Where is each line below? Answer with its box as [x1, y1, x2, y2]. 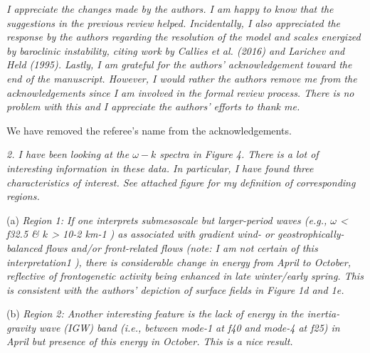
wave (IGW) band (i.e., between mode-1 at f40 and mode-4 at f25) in [38, 320, 340, 334]
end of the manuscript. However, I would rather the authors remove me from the [6, 70, 357, 85]
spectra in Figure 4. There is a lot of [159, 147, 319, 162]
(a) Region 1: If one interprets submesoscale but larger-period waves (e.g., [6, 212, 327, 227]
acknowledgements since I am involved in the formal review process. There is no [6, 85, 354, 100]
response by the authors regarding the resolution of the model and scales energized [6, 29, 361, 44]
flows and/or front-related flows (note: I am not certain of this [46, 240, 318, 255]
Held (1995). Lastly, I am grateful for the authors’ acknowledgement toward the [6, 57, 352, 72]
